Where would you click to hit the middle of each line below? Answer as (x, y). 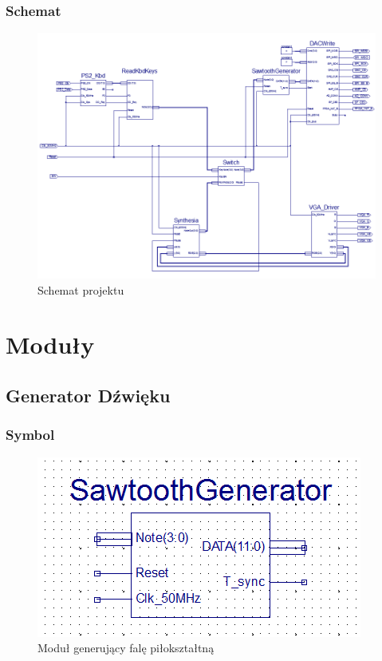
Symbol (30, 435)
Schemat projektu (81, 289)
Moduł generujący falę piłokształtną (126, 648)
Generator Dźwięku (88, 395)
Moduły (50, 344)
